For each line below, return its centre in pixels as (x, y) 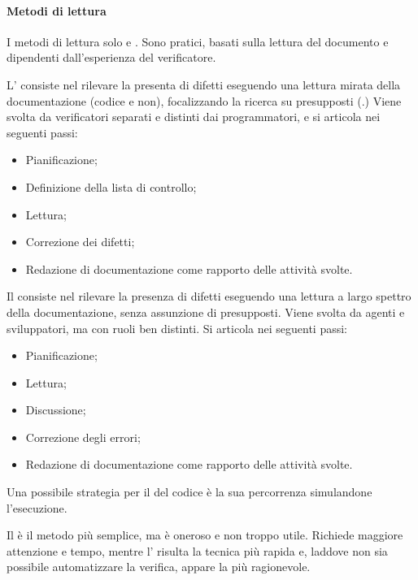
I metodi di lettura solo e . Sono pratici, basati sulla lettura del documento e (198, 41)
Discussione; (56, 410)
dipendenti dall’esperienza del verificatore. (111, 57)
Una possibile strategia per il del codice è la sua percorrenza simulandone (189, 492)
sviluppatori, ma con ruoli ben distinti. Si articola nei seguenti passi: (177, 328)
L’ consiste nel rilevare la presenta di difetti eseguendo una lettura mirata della (204, 84)
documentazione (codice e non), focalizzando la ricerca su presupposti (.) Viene (204, 100)
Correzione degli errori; (83, 437)
